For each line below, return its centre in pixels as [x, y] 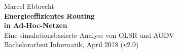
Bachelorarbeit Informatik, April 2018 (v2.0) [71, 44]
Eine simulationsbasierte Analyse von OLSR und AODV [89, 35]
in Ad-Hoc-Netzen [36, 25]
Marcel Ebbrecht [29, 6]
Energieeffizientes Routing [49, 15]
